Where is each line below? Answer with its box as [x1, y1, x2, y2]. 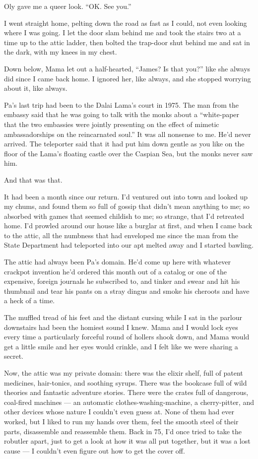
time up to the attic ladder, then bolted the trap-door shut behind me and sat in [4, 37, 250, 47]
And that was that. [4, 174, 63, 185]
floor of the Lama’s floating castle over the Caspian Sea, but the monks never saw [4, 148, 253, 158]
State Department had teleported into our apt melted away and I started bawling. [4, 240, 254, 250]
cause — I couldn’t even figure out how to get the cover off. [4, 445, 185, 456]
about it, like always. [4, 83, 67, 93]
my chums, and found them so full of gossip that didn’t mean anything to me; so [4, 201, 250, 211]
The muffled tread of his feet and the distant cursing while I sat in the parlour [4, 312, 242, 323]
